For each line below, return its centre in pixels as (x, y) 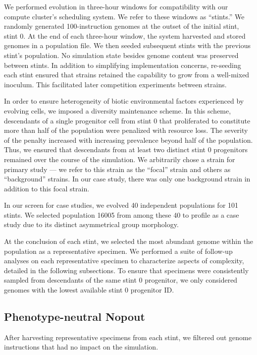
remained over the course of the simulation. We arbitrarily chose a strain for (120, 159)
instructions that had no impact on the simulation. (81, 347)
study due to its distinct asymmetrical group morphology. (91, 224)
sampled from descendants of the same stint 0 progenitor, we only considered (121, 280)
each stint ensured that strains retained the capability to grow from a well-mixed (127, 75)
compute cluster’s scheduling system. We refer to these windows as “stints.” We (124, 16)
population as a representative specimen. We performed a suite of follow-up (118, 251)
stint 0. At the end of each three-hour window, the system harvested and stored (125, 35)
